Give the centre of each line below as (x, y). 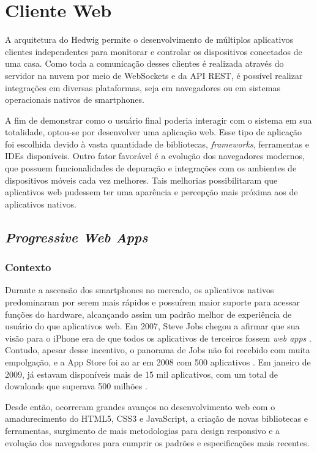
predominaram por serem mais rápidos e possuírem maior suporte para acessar (153, 302)
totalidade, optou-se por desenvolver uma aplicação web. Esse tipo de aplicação (154, 132)
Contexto (28, 267)
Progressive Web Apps (76, 237)
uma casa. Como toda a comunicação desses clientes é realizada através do (144, 63)
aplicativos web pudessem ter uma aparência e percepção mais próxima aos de (151, 192)
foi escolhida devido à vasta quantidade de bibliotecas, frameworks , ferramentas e (157, 144)
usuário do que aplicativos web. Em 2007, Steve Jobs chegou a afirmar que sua (152, 326)
